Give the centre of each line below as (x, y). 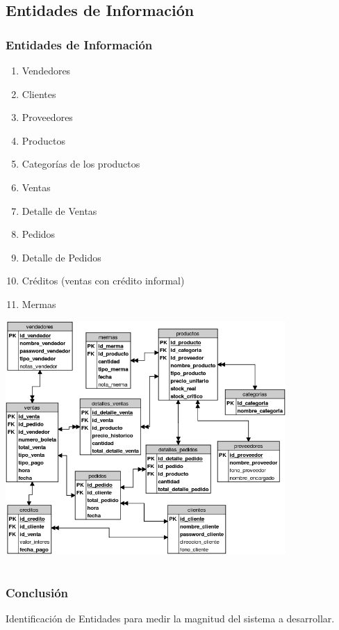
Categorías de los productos (81, 164)
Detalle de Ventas (59, 210)
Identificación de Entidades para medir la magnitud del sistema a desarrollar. (170, 619)
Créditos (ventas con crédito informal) (103, 281)
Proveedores (47, 117)
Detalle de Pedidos (61, 257)
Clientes (39, 94)
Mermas (39, 304)
